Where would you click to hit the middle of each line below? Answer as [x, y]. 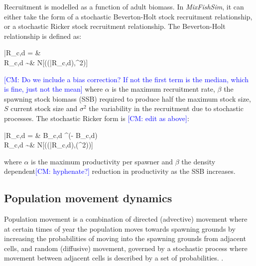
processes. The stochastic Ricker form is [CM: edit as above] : [97, 118]
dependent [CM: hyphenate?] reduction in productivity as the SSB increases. [120, 171]
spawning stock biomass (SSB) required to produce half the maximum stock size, [128, 98]
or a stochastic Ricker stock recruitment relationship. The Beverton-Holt [115, 26]
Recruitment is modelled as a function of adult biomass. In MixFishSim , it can [124, 6]
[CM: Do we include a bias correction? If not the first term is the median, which [126, 79]
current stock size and [44, 108]
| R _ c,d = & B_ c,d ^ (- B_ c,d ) [51, 135]
